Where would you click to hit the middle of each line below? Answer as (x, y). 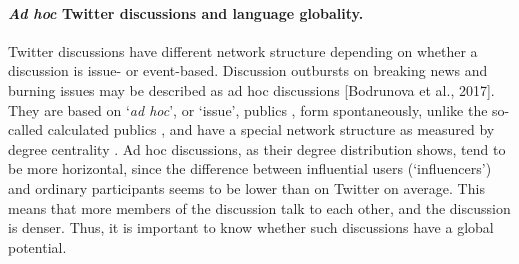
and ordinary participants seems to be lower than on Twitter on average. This (246, 187)
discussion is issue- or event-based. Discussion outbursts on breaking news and (248, 70)
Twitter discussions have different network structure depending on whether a (243, 50)
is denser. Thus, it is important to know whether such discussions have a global (251, 227)
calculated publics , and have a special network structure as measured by (271, 129)
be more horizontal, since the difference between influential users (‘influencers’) (250, 168)
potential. (37, 246)
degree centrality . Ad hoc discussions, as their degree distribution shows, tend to (257, 148)
